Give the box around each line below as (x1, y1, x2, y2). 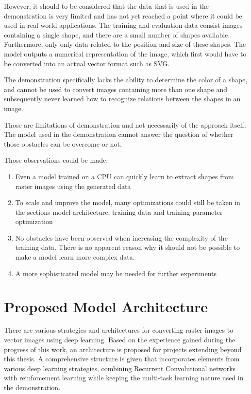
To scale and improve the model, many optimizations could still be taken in (15, 197, 240, 207)
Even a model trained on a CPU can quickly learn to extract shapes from (15, 171, 234, 181)
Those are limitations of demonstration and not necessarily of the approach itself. (4, 119, 246, 130)
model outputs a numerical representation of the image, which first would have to (4, 48, 247, 58)
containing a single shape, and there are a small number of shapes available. (4, 29, 230, 39)
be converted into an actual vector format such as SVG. (4, 58, 170, 68)
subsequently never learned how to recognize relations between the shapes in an (4, 94, 241, 104)
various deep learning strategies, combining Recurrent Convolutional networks (4, 363, 236, 373)
